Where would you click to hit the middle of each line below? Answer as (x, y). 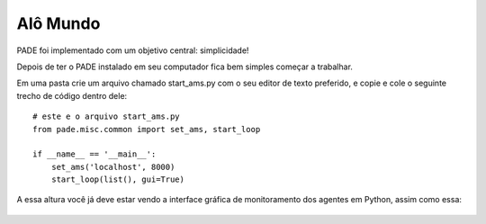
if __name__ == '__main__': (94, 154)
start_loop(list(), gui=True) (117, 179)
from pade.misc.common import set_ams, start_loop (147, 129)
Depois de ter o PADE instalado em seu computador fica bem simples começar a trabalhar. (184, 67)
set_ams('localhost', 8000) (113, 167)
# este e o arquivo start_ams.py (106, 116)
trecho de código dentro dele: (72, 95)
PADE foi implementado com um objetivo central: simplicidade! (133, 50)
